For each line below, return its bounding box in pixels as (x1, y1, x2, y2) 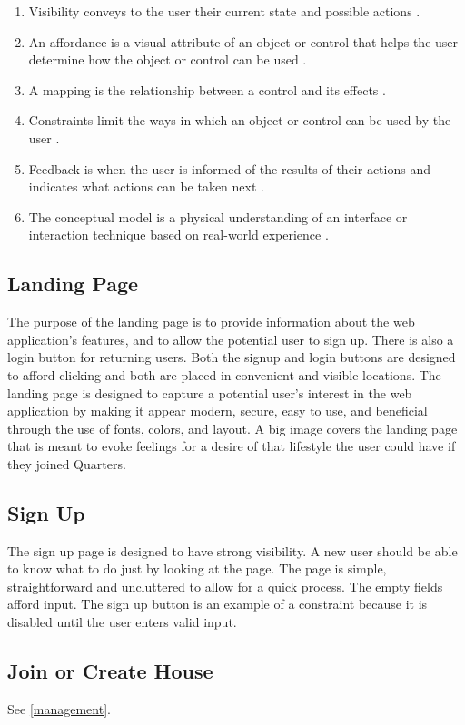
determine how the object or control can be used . (28, 50, 307, 69)
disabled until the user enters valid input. (7, 612, 237, 632)
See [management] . (7, 699, 111, 718)
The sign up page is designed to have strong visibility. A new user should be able (7, 541, 458, 560)
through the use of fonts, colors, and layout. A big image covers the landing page (7, 418, 458, 437)
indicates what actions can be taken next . (28, 177, 264, 196)
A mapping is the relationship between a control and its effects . (28, 80, 386, 99)
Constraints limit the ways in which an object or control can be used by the (28, 111, 451, 130)
